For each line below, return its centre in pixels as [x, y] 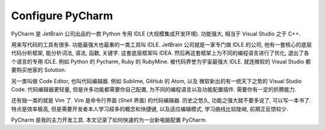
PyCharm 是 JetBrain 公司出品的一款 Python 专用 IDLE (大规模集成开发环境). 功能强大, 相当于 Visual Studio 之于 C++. [156, 34]
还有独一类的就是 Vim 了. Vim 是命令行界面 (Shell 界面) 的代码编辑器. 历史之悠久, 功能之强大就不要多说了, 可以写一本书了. [161, 101]
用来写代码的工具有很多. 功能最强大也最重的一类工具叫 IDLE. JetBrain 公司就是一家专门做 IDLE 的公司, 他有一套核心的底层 [162, 45]
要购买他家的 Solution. [39, 70]
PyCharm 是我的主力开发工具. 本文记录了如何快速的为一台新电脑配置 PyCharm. [109, 120]
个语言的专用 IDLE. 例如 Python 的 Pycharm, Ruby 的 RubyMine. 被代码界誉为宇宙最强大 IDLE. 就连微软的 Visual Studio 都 [161, 61]
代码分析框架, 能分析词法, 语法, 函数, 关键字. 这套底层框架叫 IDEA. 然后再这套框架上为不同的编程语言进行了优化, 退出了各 [160, 53]
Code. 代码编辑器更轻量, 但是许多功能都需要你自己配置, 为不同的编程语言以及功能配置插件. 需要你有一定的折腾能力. [154, 89]
